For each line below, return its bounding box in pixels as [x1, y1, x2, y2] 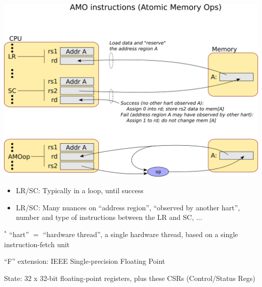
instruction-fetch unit [4, 239, 70, 249]
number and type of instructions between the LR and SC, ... [16, 212, 203, 222]
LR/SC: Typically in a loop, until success [16, 185, 144, 196]
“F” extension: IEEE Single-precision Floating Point [4, 256, 165, 266]
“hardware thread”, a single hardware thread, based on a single [43, 228, 238, 239]
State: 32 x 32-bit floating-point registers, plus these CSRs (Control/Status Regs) [4, 272, 255, 283]
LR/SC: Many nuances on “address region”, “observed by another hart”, [16, 202, 240, 212]
